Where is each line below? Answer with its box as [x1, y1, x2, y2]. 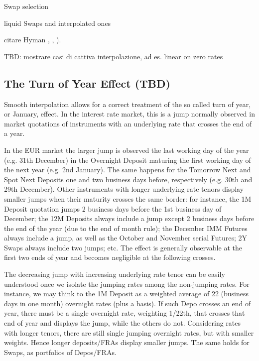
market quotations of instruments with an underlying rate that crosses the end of [4, 118, 252, 128]
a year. [4, 128, 25, 138]
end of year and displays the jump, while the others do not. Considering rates [4, 318, 241, 328]
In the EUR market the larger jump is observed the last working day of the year [4, 144, 249, 155]
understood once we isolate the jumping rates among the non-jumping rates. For [4, 278, 250, 289]
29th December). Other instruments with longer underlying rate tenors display [4, 184, 244, 194]
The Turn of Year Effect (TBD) [4, 75, 170, 91]
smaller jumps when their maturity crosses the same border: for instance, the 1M [4, 193, 252, 204]
